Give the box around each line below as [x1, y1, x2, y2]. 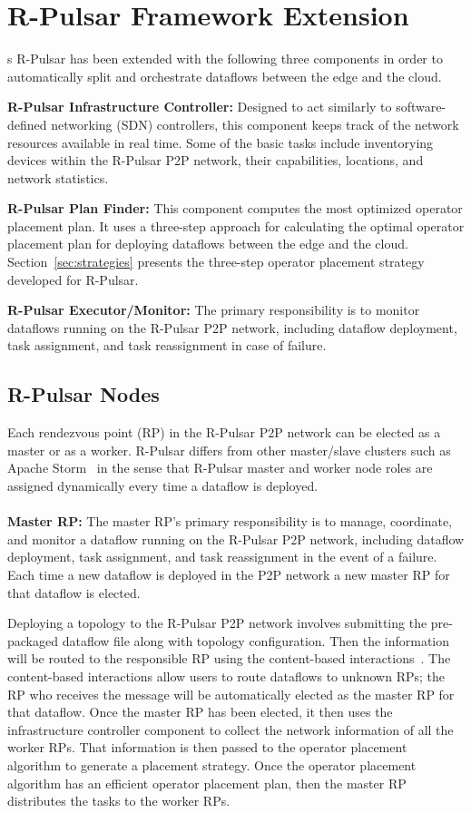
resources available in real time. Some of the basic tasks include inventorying [7, 132, 434, 152]
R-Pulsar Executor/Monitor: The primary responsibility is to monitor [7, 300, 420, 319]
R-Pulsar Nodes [7, 380, 160, 408]
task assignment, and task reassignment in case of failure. [7, 336, 327, 355]
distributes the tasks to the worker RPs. [7, 791, 231, 810]
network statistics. [7, 168, 109, 187]
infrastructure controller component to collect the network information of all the [7, 720, 454, 739]
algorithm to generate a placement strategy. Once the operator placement [7, 755, 417, 774]
